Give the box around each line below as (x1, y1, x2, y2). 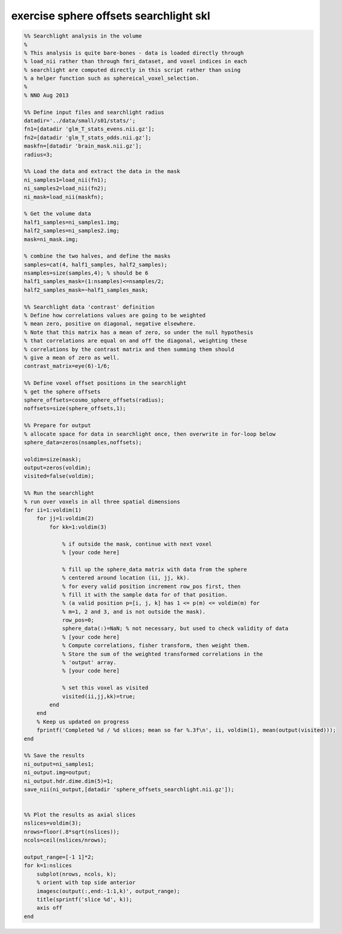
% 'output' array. (62, 659, 117, 666)
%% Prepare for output (24, 422, 91, 429)
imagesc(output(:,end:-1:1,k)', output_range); (36, 887, 181, 895)
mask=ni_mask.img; (24, 236, 79, 243)
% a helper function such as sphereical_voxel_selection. (24, 75, 199, 82)
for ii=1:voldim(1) (24, 507, 82, 514)
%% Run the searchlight (24, 490, 95, 497)
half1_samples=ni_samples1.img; (24, 218, 120, 226)
